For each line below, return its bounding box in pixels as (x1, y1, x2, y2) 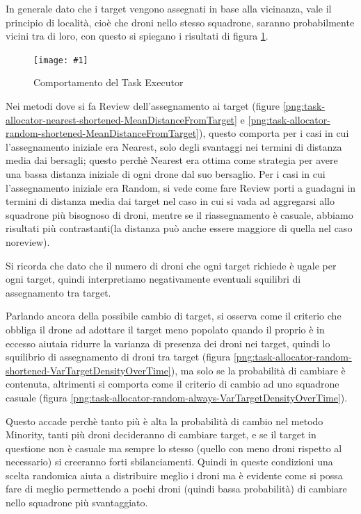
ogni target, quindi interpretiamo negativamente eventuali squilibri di (6, 272, 301, 286)
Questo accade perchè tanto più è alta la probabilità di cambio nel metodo (6, 413, 323, 428)
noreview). (6, 234, 50, 249)
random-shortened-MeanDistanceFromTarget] (6, 126, 199, 140)
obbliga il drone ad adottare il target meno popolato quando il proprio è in (6, 322, 325, 336)
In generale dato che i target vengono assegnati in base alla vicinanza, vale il (6, 1, 332, 15)
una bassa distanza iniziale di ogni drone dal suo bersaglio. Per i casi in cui (6, 167, 326, 181)
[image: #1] (33, 55, 88, 65)
